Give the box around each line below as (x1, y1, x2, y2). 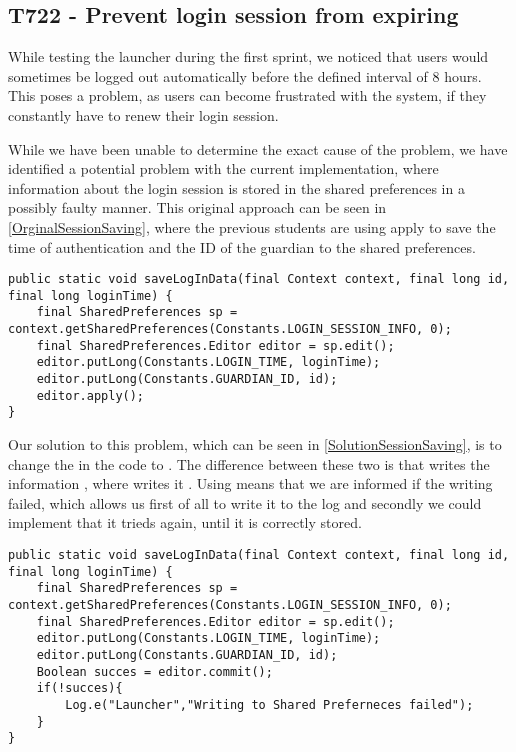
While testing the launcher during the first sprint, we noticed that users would (8, 46, 489, 67)
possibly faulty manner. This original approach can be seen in (8, 197, 387, 218)
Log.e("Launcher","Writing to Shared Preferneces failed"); (65, 697, 474, 712)
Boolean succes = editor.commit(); (36, 664, 273, 679)
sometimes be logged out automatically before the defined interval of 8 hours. (8, 65, 482, 86)
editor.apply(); (36, 388, 145, 403)
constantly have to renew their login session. (8, 104, 279, 125)
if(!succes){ (36, 681, 123, 696)
